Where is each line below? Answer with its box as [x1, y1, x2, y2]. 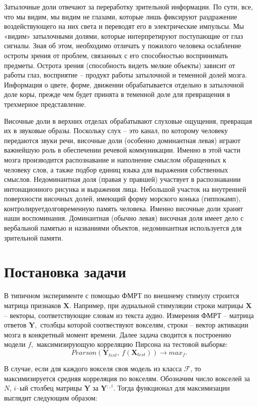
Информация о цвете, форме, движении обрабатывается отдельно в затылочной [4, 79, 244, 89]
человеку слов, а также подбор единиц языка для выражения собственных [4, 164, 228, 174]
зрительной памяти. [4, 232, 63, 243]
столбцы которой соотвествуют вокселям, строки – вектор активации [40, 320, 249, 330]
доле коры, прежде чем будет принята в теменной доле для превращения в [4, 89, 230, 99]
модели [4, 339, 26, 349]
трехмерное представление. [4, 98, 86, 109]
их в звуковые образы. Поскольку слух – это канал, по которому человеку [4, 125, 228, 136]
